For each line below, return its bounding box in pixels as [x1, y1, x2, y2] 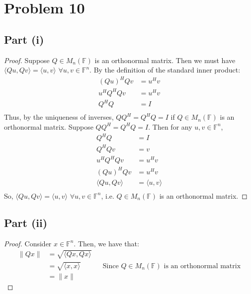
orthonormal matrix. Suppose [4, 121, 93, 132]
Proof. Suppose [4, 55, 50, 65]
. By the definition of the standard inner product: [89, 65, 241, 75]
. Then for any [148, 121, 192, 132]
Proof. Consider [4, 238, 52, 248]
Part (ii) [4, 215, 48, 230]
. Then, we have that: [74, 238, 139, 248]
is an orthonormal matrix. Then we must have [94, 55, 236, 65]
